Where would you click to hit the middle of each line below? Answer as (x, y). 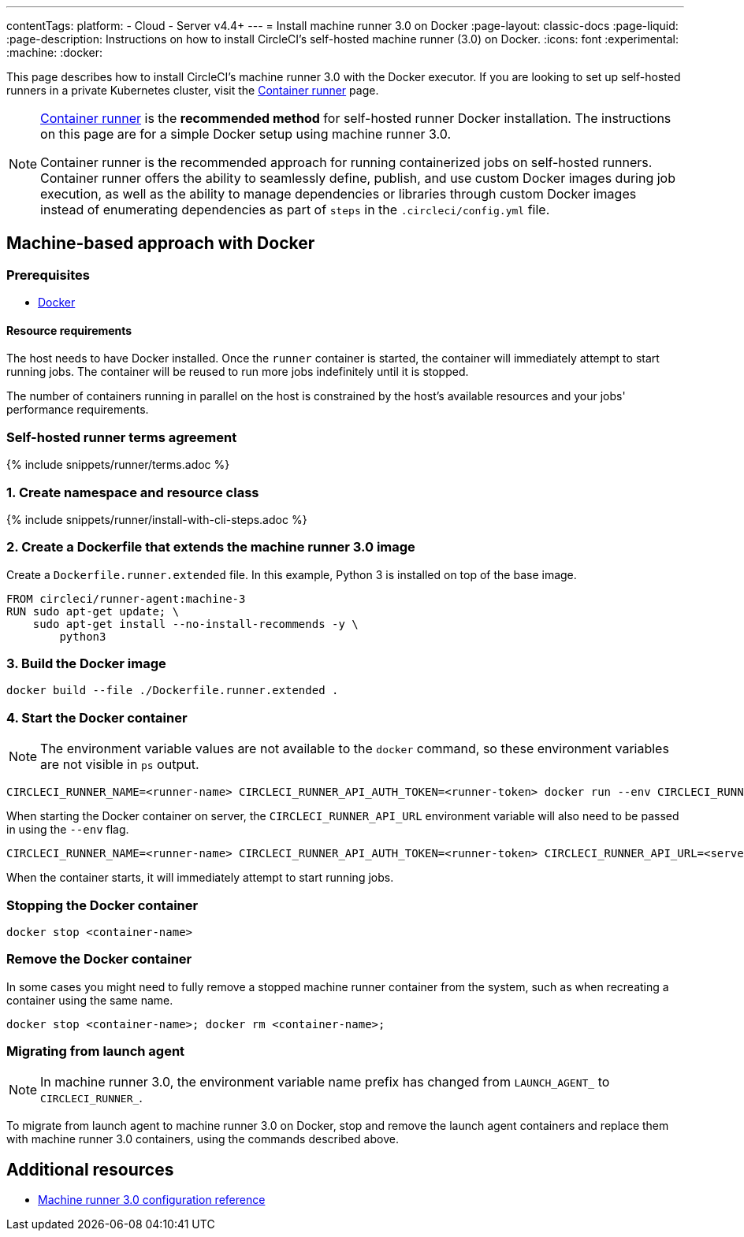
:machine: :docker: (55, 52)
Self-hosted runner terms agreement (122, 437)
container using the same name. (90, 1000)
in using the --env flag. (68, 830)
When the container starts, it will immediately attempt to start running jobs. (200, 878)
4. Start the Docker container (97, 717)
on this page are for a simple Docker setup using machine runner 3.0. (246, 134)
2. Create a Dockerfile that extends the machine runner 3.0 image (211, 547)
